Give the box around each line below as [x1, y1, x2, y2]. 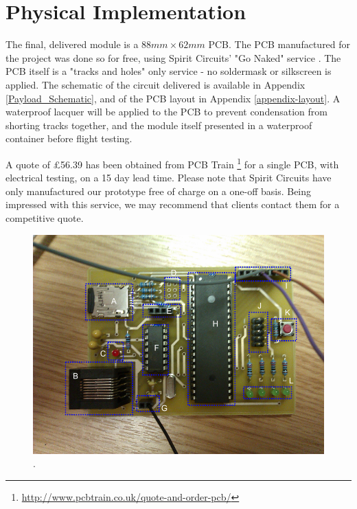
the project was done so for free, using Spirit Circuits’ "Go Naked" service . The [5, 50, 341, 65]
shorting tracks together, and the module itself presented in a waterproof [5, 117, 312, 132]
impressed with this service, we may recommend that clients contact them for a [5, 197, 340, 212]
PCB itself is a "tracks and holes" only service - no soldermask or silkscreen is [5, 64, 332, 78]
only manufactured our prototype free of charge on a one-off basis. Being [5, 183, 312, 198]
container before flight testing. [5, 131, 133, 146]
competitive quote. [5, 210, 84, 225]
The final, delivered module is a [5, 37, 139, 52]
